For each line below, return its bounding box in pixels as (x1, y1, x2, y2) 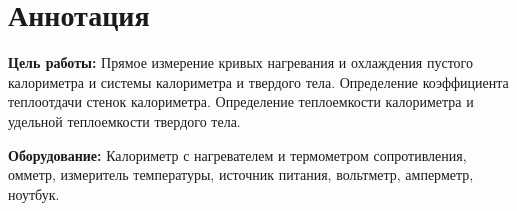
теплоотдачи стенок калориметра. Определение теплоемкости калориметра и (8, 91, 474, 112)
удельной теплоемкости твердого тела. (8, 110, 241, 131)
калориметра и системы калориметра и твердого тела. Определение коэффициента (8, 71, 509, 92)
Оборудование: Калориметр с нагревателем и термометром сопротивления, (8, 144, 467, 165)
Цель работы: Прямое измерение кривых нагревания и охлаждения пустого (8, 52, 474, 73)
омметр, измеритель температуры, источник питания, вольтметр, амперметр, (8, 164, 474, 185)
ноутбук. (8, 183, 60, 204)
